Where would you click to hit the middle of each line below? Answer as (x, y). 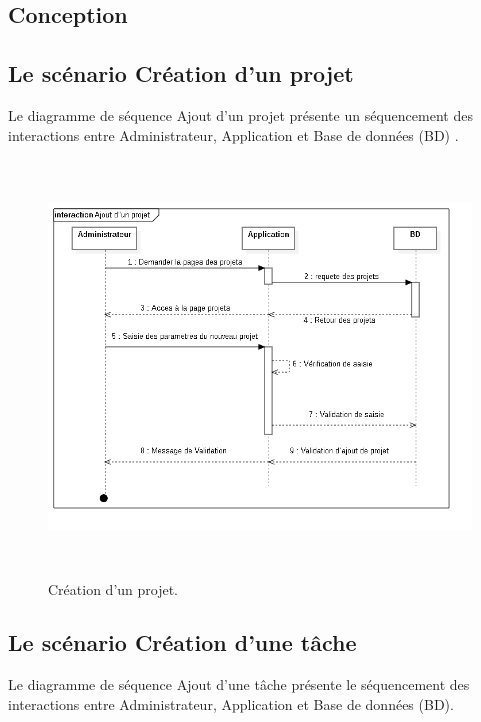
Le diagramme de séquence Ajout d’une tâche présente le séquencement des (239, 684)
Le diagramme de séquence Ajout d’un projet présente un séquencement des (240, 114)
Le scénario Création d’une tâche (182, 642)
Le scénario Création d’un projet (181, 73)
